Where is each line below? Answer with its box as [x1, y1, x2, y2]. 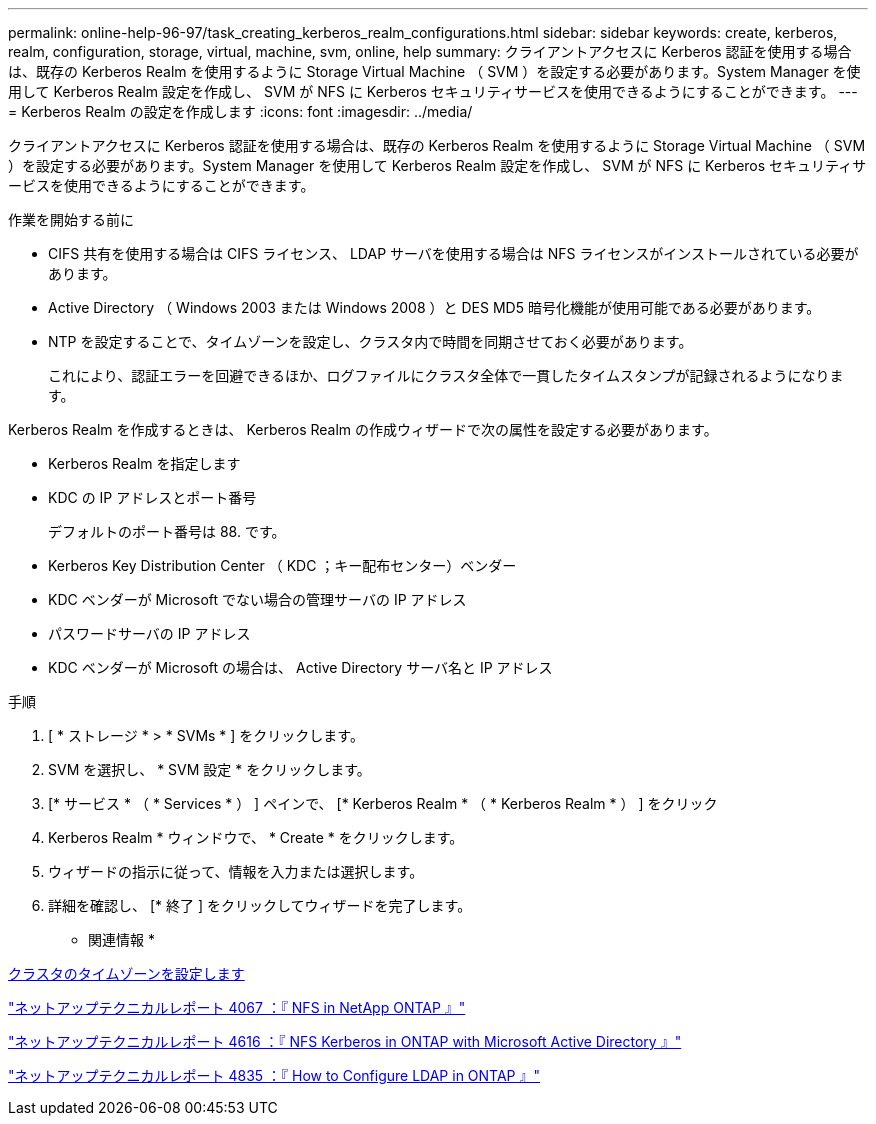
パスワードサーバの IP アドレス [48, 625, 251, 642]
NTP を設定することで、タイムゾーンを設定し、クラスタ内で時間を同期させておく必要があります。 [48, 333, 693, 350]
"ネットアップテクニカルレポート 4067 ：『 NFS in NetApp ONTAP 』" [8, 999, 466, 1016]
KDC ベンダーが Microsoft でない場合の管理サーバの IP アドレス [48, 591, 467, 608]
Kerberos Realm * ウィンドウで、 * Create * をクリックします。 [48, 829, 464, 846]
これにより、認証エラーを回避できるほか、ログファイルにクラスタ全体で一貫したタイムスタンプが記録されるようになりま [48, 367, 844, 384]
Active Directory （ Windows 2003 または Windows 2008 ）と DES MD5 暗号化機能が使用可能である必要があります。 [48, 299, 821, 316]
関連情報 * [88, 931, 155, 948]
